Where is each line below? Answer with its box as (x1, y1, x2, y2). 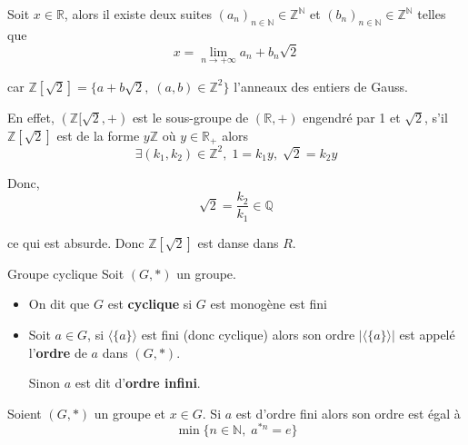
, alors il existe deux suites (64, 5, 212, 23)
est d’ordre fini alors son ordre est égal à (235, 403, 461, 422)
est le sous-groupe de (132, 107, 249, 126)
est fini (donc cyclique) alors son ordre (141, 325, 355, 344)
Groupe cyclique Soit (7, 263, 124, 282)
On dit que (28, 294, 90, 313)
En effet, (7, 107, 55, 126)
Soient (7, 403, 42, 422)
